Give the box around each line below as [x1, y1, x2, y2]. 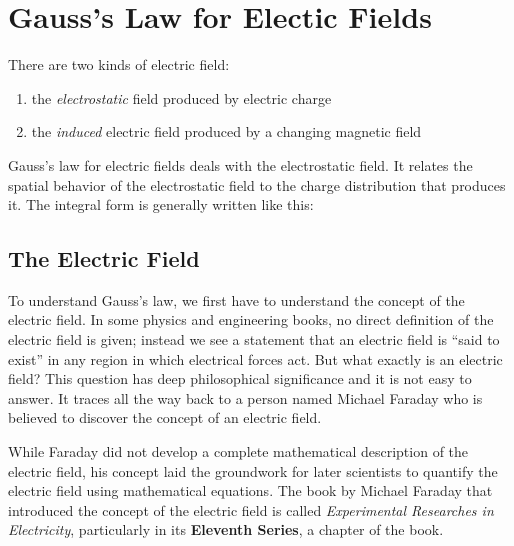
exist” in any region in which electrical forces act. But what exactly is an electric [8, 348, 503, 369]
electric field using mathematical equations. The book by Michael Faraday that [8, 480, 493, 501]
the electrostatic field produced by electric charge [31, 87, 332, 108]
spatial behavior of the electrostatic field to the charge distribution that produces [8, 174, 506, 195]
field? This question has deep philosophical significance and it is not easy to [8, 368, 472, 389]
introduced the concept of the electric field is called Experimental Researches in [8, 499, 494, 520]
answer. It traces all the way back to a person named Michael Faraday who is [8, 387, 483, 408]
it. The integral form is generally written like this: [8, 194, 314, 215]
